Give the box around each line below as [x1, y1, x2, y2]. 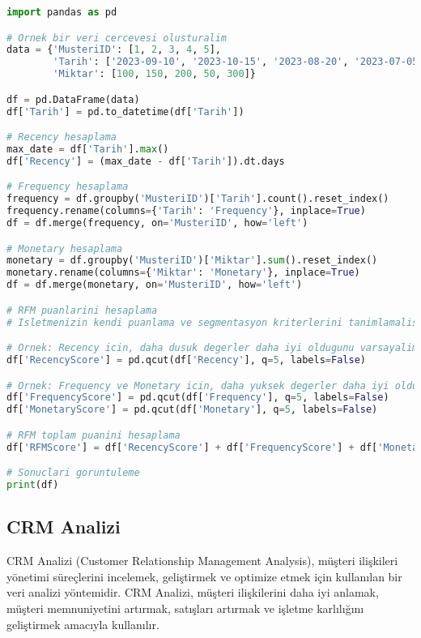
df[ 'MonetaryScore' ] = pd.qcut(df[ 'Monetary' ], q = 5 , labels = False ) [6, 404, 378, 416]
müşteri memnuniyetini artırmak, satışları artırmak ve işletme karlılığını [6, 599, 364, 616]
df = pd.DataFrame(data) [6, 93, 140, 105]
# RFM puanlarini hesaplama [6, 304, 158, 316]
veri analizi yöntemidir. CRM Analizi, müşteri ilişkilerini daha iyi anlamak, [6, 584, 379, 601]
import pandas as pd [6, 6, 117, 18]
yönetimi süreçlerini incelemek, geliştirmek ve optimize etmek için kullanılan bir [6, 567, 402, 584]
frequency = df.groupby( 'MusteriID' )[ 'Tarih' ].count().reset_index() [6, 193, 389, 205]
